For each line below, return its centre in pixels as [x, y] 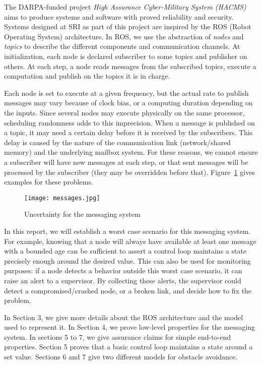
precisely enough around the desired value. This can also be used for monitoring [127, 260]
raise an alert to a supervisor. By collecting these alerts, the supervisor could [123, 280]
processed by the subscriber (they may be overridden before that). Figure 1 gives [129, 172]
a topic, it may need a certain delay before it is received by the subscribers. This [128, 132]
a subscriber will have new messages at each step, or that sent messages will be [126, 162]
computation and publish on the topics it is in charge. [87, 76]
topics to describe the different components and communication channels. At [122, 46]
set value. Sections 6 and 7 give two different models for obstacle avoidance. [121, 357]
